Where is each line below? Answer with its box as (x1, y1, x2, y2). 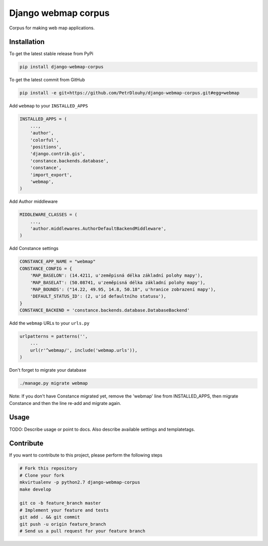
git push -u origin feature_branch (19, 521, 106, 527)
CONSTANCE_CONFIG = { (19, 266, 72, 271)
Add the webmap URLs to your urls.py (9, 320, 90, 326)
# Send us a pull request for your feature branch (19, 528, 146, 534)
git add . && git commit (19, 514, 80, 520)
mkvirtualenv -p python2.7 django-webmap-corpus (19, 479, 140, 485)
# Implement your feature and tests (19, 507, 109, 513)
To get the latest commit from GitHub (9, 77, 85, 83)
